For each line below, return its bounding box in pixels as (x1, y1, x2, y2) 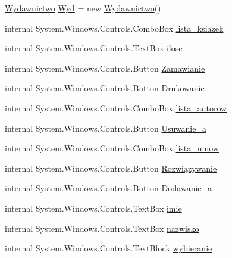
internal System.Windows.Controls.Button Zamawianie (5, 61, 205, 74)
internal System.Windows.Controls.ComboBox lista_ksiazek (5, 21, 224, 34)
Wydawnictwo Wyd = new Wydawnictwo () (5, 2, 161, 14)
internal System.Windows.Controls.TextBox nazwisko (5, 222, 199, 234)
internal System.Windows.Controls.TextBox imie (5, 201, 182, 214)
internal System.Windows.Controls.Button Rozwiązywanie (5, 161, 217, 174)
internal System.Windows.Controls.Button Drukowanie (5, 82, 205, 94)
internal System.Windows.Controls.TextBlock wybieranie (5, 242, 212, 254)
